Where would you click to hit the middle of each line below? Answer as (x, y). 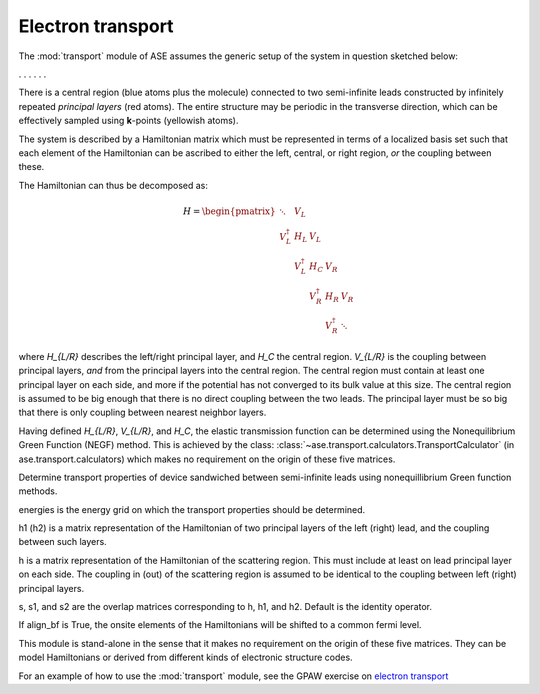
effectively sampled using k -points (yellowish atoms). (128, 121)
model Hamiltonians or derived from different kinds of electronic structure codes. (186, 657)
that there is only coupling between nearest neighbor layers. (142, 412)
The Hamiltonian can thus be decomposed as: (113, 185)
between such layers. (62, 542)
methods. (38, 491)
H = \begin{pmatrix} (229, 211)
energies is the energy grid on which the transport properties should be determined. (192, 509)
